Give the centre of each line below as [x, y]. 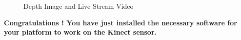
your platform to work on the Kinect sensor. [80, 32]
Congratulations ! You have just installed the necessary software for [120, 22]
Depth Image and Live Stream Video [79, 6]
